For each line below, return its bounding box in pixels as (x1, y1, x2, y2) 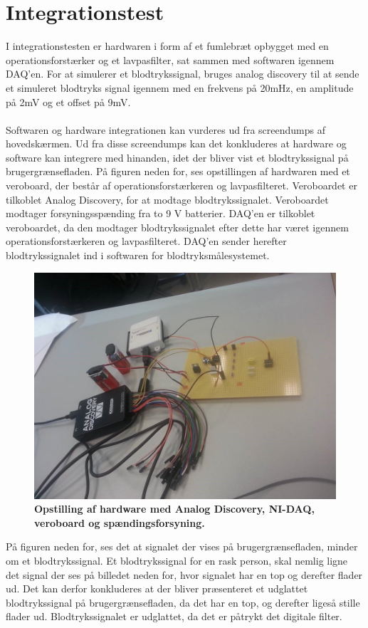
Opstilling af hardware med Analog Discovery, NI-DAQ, (34, 501, 315, 516)
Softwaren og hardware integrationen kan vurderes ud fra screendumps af (6, 122, 325, 137)
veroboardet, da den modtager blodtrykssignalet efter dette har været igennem (6, 219, 349, 234)
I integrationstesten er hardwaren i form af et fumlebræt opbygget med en (6, 38, 329, 53)
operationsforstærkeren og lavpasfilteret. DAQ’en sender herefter (6, 234, 287, 248)
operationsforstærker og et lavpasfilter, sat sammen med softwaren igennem (6, 52, 335, 67)
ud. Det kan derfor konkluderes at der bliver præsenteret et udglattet (6, 581, 308, 596)
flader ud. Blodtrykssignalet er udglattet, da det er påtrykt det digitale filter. (6, 609, 342, 624)
